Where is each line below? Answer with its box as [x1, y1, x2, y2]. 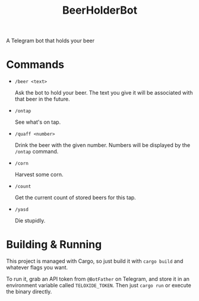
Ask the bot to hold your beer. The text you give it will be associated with [14, 89, 193, 96]
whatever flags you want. [6, 264, 68, 271]
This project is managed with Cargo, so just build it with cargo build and [6, 258, 184, 265]
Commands [6, 58, 65, 71]
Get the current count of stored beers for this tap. [14, 194, 137, 201]
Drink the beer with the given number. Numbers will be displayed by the [14, 142, 191, 149]
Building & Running [6, 238, 102, 252]
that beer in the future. [14, 96, 70, 103]
